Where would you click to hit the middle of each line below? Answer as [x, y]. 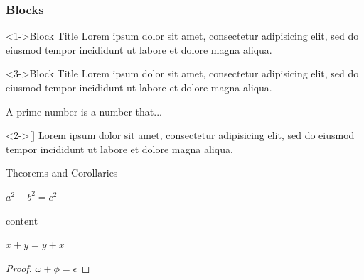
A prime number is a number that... [84, 111]
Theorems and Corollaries [62, 173]
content [22, 220]
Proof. [19, 268]
